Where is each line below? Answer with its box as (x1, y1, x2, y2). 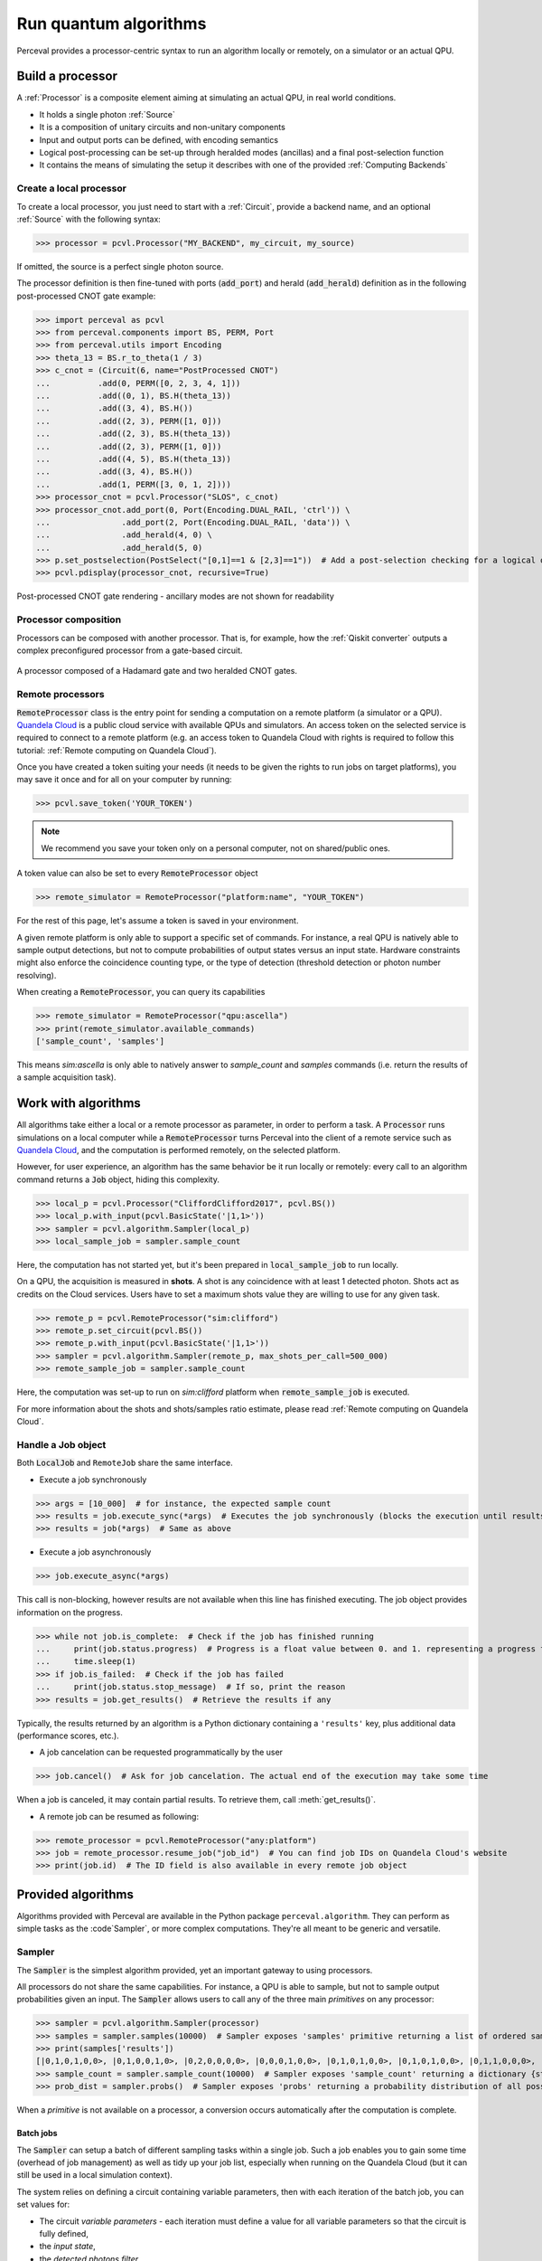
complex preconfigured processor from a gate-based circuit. (16, 645, 243, 656)
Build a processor (16, 69, 117, 84)
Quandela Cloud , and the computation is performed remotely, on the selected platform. (16, 1144, 341, 1155)
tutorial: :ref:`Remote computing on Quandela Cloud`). (16, 744, 217, 755)
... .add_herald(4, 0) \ (35, 530, 212, 540)
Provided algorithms (16, 1887, 135, 1902)
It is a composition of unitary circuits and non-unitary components (39, 122, 286, 133)
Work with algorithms (16, 1095, 142, 1112)
